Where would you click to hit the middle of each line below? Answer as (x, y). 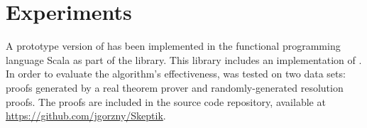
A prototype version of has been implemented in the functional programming (173, 46)
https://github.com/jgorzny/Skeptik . (86, 116)
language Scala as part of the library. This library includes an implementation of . (184, 59)
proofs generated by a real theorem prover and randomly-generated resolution (175, 87)
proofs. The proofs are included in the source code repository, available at (166, 101)
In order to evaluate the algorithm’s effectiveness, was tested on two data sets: (176, 74)
